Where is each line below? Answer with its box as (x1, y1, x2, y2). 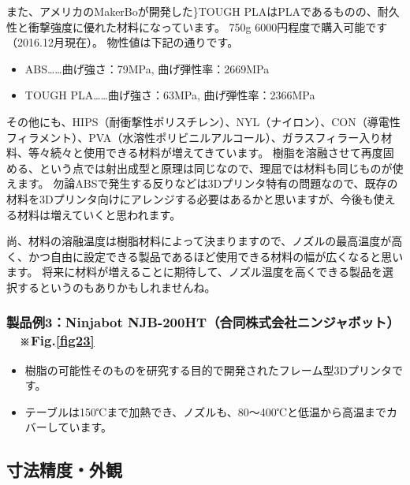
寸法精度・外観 (6, 457, 122, 482)
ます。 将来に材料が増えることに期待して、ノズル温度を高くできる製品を (6, 263, 383, 280)
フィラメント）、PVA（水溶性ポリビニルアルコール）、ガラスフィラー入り (6, 129, 382, 145)
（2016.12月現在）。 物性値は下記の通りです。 (6, 34, 239, 50)
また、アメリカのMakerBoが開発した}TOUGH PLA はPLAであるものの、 (6, 3, 378, 19)
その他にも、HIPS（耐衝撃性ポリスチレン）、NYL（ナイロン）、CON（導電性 (6, 113, 401, 129)
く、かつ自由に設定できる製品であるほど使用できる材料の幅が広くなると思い (6, 248, 404, 264)
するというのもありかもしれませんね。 (17, 278, 216, 295)
